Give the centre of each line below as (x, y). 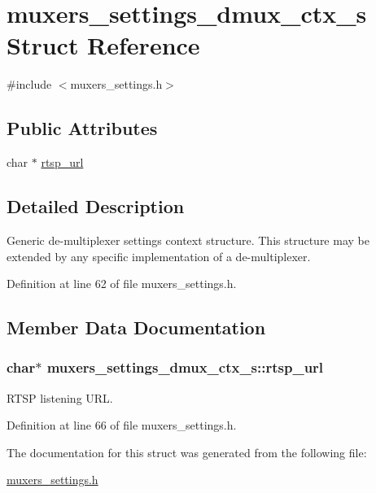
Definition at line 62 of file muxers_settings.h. (122, 284)
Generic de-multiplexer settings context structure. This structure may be (188, 240)
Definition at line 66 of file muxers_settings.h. (122, 425)
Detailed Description (96, 206)
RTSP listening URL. (60, 397)
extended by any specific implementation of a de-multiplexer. (159, 256)
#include (29, 84)
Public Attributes (82, 128)
